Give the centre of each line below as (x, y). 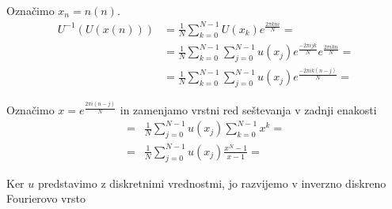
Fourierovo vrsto (46, 198)
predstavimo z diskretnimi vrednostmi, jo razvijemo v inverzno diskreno (212, 183)
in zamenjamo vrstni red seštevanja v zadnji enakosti (248, 110)
